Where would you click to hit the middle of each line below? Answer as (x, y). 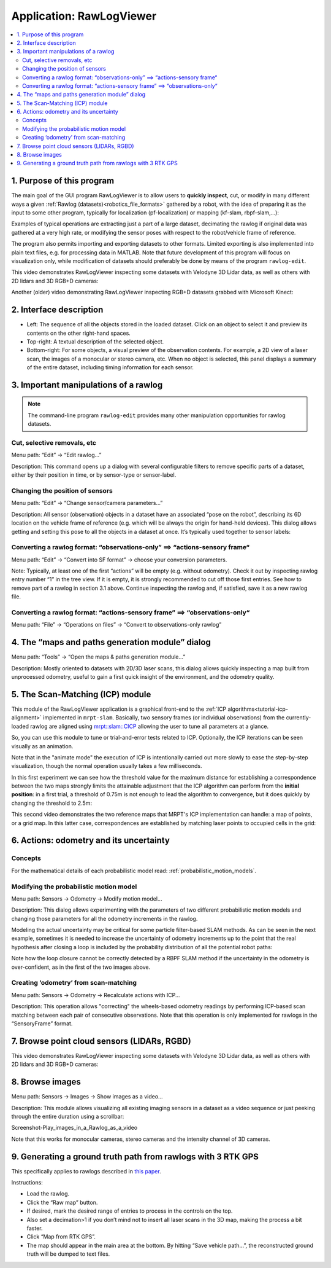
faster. (35, 1228)
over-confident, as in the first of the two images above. (81, 967)
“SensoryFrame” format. (42, 1023)
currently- (299, 718)
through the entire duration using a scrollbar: (68, 1116)
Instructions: (27, 1183)
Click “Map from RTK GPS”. (61, 1237)
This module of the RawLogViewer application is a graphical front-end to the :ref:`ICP (119, 709)
